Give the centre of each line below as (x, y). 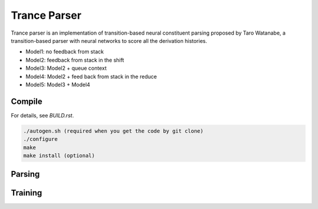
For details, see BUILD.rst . (42, 115)
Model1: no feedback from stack (65, 52)
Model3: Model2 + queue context (66, 68)
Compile (26, 101)
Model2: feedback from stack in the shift (75, 60)
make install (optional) (59, 155)
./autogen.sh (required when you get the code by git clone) (113, 131)
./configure (41, 139)
